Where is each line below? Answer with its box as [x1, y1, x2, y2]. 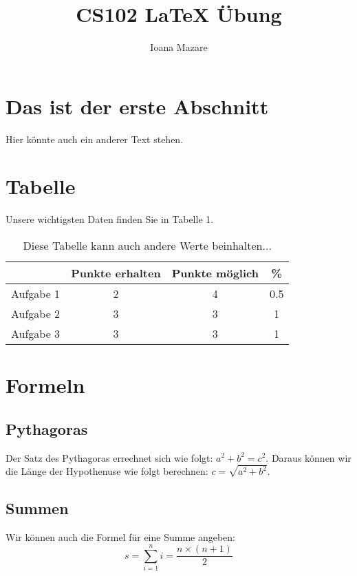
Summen [6, 498, 69, 519]
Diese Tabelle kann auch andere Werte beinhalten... [23, 237, 272, 253]
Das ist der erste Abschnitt [6, 92, 269, 120]
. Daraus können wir [266, 450, 351, 465]
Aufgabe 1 [11, 285, 61, 301]
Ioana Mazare [150, 40, 208, 54]
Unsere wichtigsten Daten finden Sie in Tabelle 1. [6, 212, 214, 226]
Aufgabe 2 [11, 305, 61, 321]
